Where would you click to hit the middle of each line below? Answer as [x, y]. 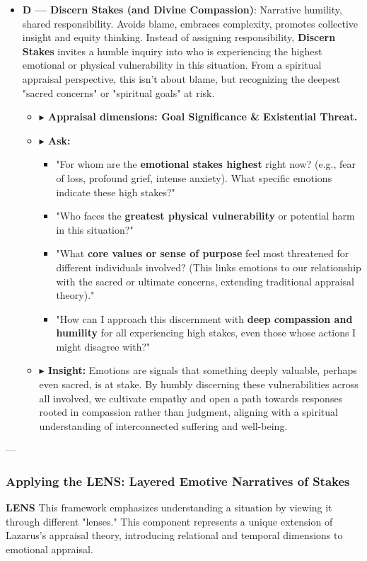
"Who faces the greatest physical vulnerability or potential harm [205, 216]
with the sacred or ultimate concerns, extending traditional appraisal [205, 281]
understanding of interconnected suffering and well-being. [163, 425]
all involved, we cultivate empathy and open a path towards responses [191, 398]
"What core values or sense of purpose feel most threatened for [203, 253]
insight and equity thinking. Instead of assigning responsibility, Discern [179, 37]
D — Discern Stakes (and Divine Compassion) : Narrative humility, [182, 9]
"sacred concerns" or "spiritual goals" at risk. [118, 92]
